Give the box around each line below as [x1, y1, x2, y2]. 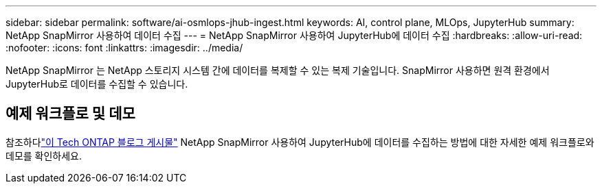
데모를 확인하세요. [5, 149, 82, 162]
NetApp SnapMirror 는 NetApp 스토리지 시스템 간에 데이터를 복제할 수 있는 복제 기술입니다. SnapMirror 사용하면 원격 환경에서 [5, 64, 550, 76]
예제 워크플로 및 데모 [5, 105, 135, 123]
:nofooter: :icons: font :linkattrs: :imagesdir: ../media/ [5, 42, 243, 53]
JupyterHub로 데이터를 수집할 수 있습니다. [5, 78, 188, 90]
